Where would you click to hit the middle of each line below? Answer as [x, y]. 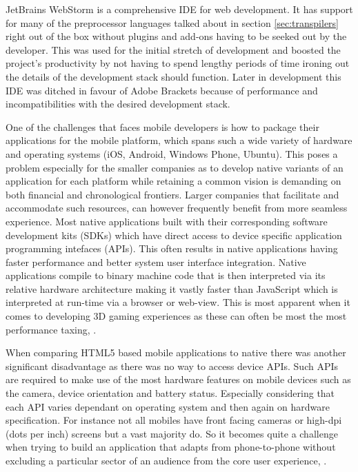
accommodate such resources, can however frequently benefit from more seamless [177, 208]
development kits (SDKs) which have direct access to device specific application [174, 235]
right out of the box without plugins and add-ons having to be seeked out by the [176, 36]
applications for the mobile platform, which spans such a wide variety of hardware [179, 140]
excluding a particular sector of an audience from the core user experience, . [166, 460]
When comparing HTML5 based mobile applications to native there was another [176, 352]
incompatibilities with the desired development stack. [118, 104]
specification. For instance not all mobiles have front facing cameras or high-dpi [174, 420]
